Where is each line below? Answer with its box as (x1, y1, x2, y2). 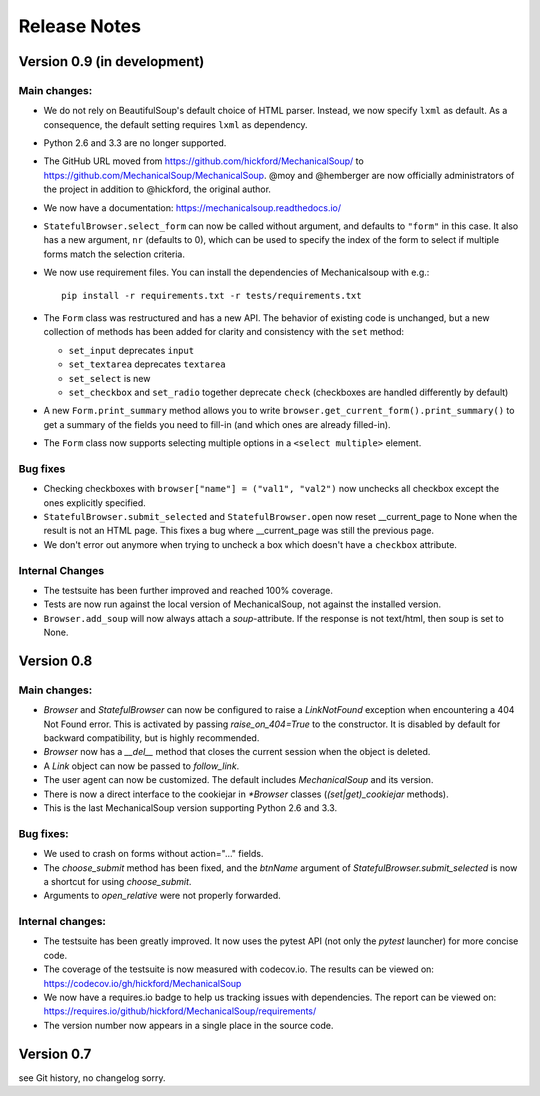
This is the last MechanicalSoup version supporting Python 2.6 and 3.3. (43, 802, 338, 814)
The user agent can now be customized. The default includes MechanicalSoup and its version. (43, 774, 434, 786)
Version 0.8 (18, 652, 93, 669)
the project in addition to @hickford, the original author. (43, 183, 272, 195)
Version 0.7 (18, 1045, 92, 1062)
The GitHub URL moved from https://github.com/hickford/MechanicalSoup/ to (43, 155, 364, 167)
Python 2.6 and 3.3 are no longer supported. (43, 137, 227, 149)
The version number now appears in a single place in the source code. (43, 1019, 334, 1031)
